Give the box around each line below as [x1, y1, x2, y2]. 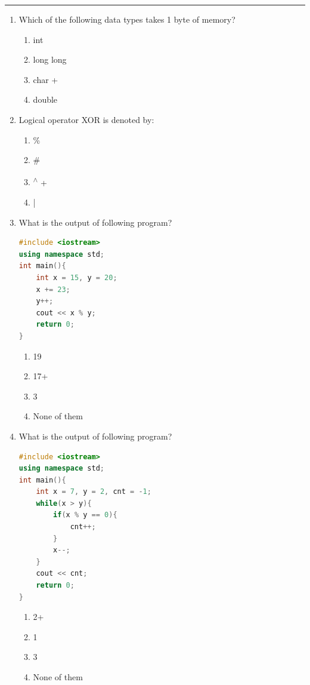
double [33, 93, 58, 106]
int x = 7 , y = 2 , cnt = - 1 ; [36, 487, 151, 496]
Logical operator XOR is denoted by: [18, 113, 154, 125]
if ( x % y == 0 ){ [53, 511, 117, 520]
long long [33, 53, 67, 66]
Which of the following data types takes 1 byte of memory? [18, 13, 235, 25]
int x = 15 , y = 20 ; [36, 273, 117, 282]
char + [33, 73, 58, 85]
